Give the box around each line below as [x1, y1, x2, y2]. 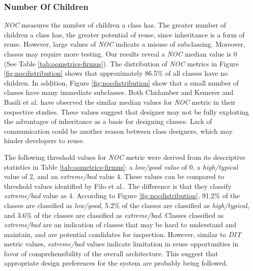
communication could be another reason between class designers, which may [4, 125, 233, 136]
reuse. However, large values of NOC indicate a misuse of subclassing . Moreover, [4, 39, 246, 49]
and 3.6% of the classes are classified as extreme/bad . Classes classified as [4, 210, 224, 220]
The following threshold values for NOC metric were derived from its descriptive [4, 151, 246, 162]
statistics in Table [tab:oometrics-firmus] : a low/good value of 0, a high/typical [4, 161, 238, 172]
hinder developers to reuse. [4, 135, 84, 146]
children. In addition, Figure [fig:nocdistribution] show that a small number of [4, 77, 239, 88]
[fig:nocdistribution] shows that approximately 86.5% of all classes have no [4, 68, 228, 78]
